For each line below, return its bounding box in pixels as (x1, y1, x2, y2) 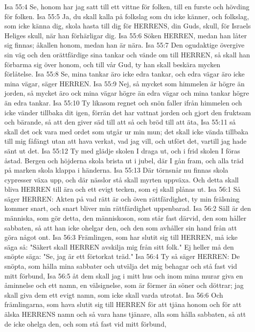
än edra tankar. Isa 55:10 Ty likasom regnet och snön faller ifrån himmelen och (4, 97, 242, 107)
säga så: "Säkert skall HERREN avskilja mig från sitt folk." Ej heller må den (4, 241, 234, 252)
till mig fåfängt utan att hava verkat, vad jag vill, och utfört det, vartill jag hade (4, 136, 247, 146)
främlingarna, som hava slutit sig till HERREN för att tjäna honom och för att (4, 299, 242, 309)
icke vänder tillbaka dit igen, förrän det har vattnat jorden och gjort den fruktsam (4, 107, 251, 117)
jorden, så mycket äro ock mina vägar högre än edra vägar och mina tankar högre (4, 88, 249, 98)
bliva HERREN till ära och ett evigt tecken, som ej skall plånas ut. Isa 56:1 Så (4, 184, 241, 194)
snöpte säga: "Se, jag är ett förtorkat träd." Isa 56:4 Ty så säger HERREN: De (4, 251, 240, 261)
